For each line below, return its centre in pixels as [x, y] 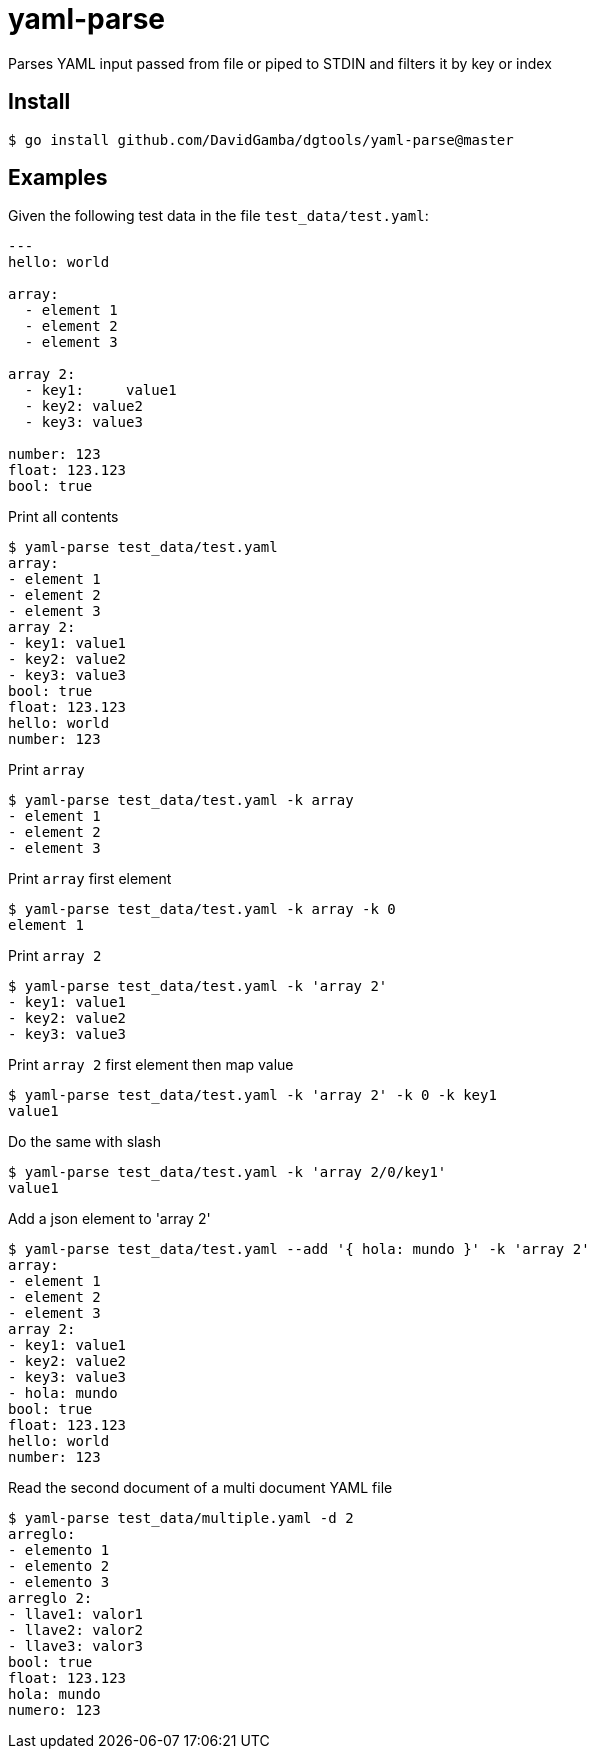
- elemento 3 [59, 1582]
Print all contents [63, 517]
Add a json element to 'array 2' [109, 1219]
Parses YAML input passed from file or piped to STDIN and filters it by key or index [280, 63]
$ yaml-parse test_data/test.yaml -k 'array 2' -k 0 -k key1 [252, 1095]
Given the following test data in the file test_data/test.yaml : [218, 216]
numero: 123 [54, 1710]
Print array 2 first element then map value [151, 1065]
